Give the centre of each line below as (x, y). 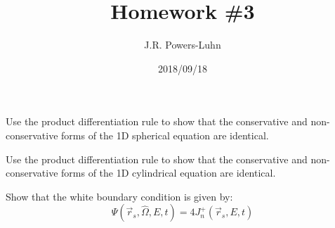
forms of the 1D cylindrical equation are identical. (169, 173)
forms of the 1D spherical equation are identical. (165, 135)
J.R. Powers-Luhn (183, 45)
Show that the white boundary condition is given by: (119, 196)
